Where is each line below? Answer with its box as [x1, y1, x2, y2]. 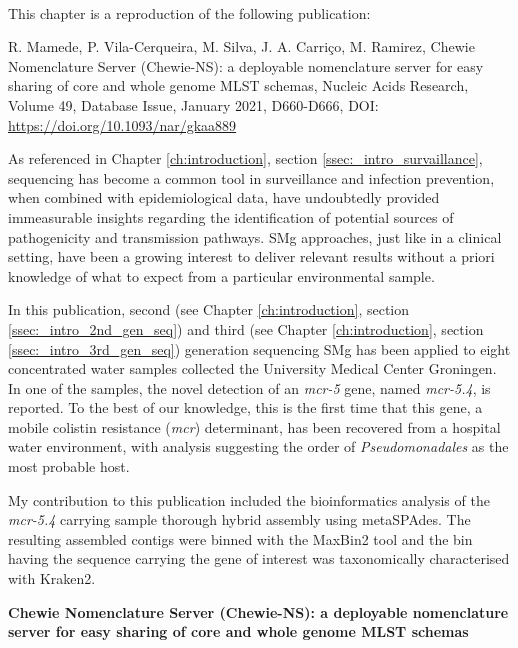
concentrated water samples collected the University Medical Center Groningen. [8, 358, 497, 379]
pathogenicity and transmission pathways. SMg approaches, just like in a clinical [8, 226, 502, 247]
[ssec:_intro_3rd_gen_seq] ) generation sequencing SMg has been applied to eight [8, 338, 511, 359]
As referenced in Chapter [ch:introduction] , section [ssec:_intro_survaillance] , [8, 148, 483, 169]
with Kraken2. [8, 568, 96, 589]
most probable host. [8, 456, 130, 477]
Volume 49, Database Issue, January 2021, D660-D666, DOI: [8, 94, 379, 115]
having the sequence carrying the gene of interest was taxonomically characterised [8, 548, 510, 569]
